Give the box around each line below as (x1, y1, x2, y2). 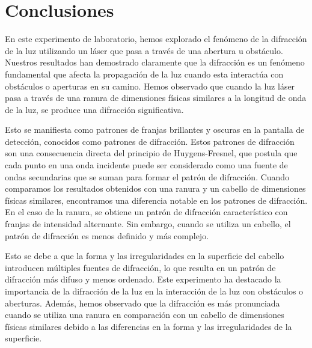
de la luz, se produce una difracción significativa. (5, 103, 184, 115)
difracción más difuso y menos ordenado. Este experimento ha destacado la (5, 273, 281, 285)
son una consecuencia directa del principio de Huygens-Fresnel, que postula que (5, 147, 298, 159)
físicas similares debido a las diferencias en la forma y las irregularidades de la (5, 320, 292, 332)
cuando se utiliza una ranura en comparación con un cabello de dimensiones (5, 308, 284, 321)
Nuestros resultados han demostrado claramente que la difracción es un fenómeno (5, 56, 305, 69)
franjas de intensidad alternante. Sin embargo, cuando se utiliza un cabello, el (5, 218, 291, 230)
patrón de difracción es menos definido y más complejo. (5, 229, 209, 242)
